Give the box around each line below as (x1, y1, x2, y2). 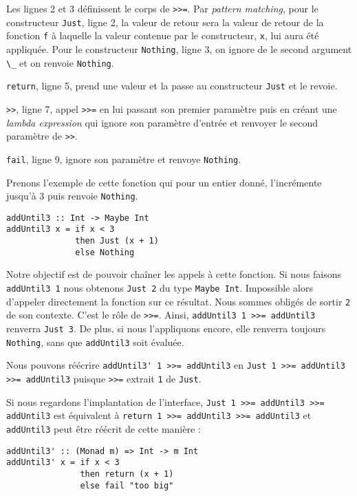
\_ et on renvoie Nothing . (6, 55, 114, 69)
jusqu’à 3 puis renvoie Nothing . (6, 188, 138, 203)
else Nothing (75, 247, 135, 257)
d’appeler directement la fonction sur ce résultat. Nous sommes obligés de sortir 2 (6, 294, 351, 308)
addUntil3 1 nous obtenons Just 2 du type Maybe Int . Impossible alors (6, 280, 313, 294)
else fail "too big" (80, 480, 174, 490)
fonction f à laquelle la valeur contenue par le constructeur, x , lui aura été (6, 28, 319, 43)
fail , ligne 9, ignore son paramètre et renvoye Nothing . (6, 151, 241, 166)
